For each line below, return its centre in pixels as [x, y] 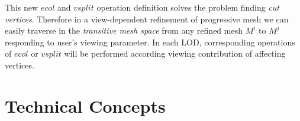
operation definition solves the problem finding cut [188, 7]
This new [22, 7]
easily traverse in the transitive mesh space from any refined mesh [124, 30]
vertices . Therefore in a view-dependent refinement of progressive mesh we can [147, 19]
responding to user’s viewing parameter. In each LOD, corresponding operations [150, 42]
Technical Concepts [85, 105]
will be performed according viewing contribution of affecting [175, 53]
